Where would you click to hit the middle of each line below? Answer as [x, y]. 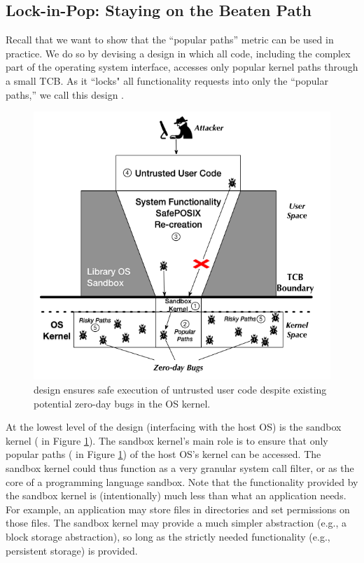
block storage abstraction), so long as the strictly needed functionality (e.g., [168, 536]
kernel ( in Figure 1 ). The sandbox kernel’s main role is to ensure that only [167, 440]
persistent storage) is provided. [72, 550]
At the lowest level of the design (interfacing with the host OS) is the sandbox [174, 427]
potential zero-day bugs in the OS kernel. [122, 403]
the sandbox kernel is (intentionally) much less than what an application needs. [176, 495]
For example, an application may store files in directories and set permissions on [178, 509]
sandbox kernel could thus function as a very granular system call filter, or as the [180, 467]
